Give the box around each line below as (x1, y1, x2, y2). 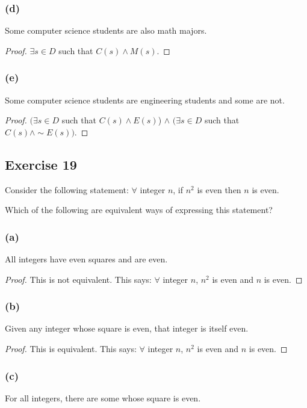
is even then (197, 183, 241, 196)
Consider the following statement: (5, 183, 129, 196)
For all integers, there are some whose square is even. (5, 391, 201, 404)
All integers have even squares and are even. (5, 253, 168, 265)
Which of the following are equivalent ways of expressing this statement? (5, 203, 273, 216)
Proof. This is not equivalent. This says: (5, 273, 152, 285)
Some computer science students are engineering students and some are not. (5, 93, 285, 106)
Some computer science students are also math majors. (5, 24, 207, 37)
